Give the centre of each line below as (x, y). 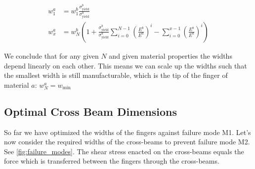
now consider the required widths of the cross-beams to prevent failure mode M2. (127, 142)
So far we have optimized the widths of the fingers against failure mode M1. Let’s (127, 132)
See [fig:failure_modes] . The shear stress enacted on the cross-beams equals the (124, 151)
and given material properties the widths (170, 55)
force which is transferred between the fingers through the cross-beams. (112, 161)
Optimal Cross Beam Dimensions (91, 111)
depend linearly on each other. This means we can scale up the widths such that (126, 65)
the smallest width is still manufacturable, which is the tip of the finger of (116, 75)
